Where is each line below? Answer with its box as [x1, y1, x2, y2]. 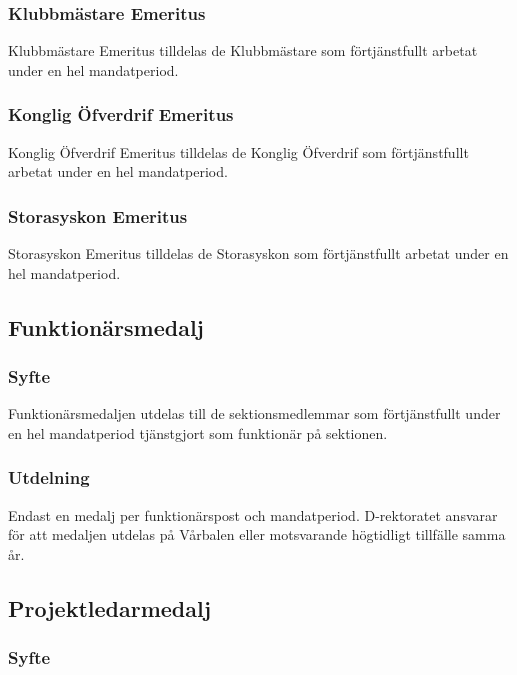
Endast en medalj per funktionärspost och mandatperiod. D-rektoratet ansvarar [8, 504, 498, 525]
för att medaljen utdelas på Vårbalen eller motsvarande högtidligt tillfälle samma [8, 524, 506, 545]
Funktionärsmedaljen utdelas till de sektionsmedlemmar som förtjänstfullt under [8, 403, 501, 424]
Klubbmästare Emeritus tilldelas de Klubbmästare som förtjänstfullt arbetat [8, 40, 478, 61]
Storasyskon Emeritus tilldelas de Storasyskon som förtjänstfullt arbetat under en [8, 243, 509, 264]
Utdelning [8, 465, 90, 490]
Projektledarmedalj [8, 592, 212, 623]
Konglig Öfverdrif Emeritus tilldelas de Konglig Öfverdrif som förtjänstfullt [8, 141, 469, 162]
